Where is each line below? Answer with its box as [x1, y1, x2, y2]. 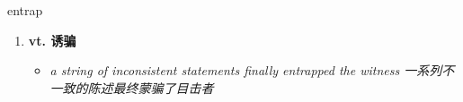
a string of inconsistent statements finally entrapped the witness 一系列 [49, 61, 442, 80]
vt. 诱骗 [28, 30, 76, 49]
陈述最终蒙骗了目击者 [87, 78, 214, 97]
